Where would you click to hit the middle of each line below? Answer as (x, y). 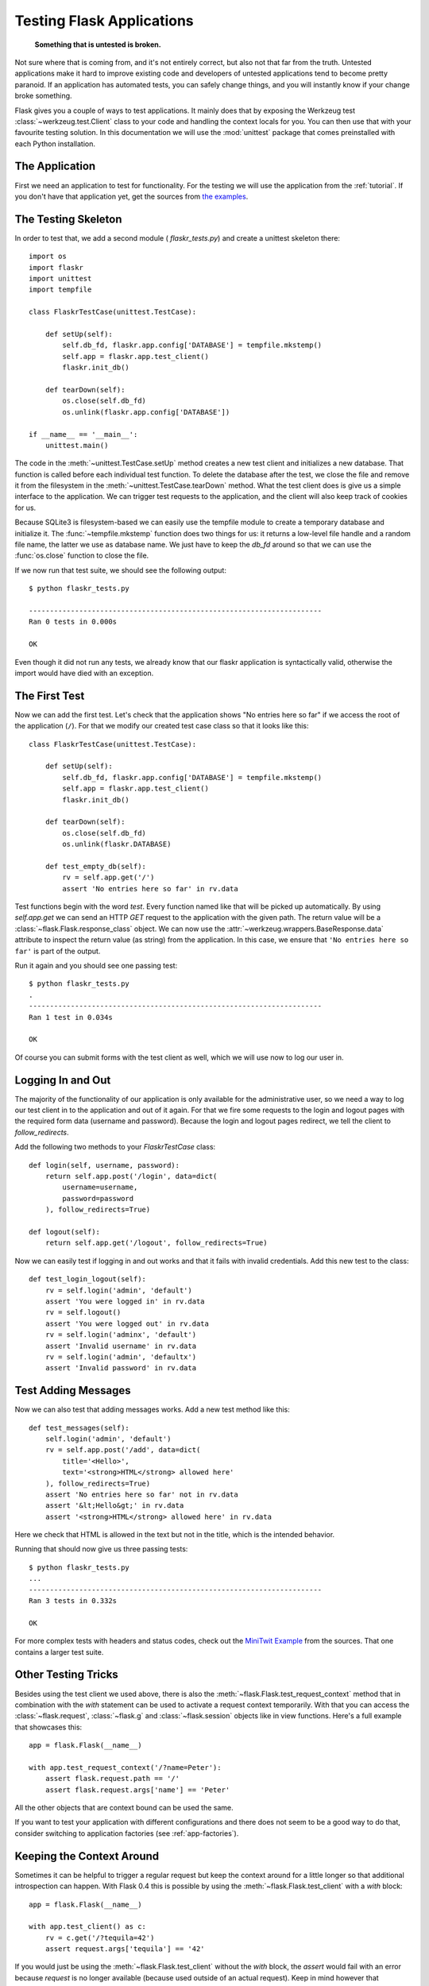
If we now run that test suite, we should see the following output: (120, 570)
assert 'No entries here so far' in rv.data (150, 889)
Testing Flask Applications (104, 21)
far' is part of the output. (58, 951)
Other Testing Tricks (66, 1675)
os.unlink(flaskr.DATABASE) (117, 844)
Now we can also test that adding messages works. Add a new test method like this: (152, 1409)
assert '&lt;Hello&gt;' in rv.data (114, 1506)
